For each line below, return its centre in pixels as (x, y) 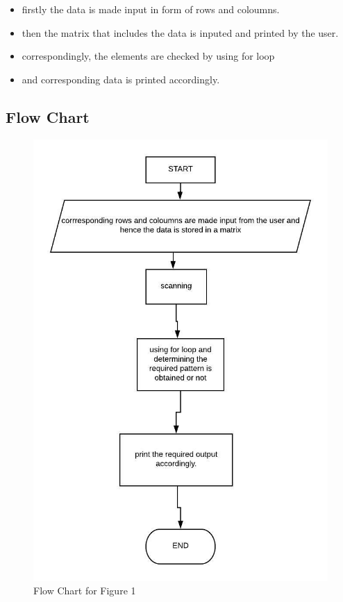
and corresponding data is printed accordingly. (121, 79)
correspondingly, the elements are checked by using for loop (148, 56)
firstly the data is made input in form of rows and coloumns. (151, 9)
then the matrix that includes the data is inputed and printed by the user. (180, 32)
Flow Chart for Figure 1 (85, 591)
